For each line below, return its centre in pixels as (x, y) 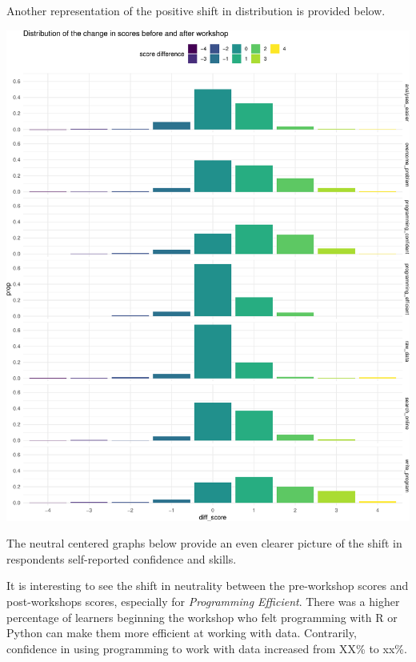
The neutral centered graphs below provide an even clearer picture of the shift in (204, 543)
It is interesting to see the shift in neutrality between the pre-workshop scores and (208, 586)
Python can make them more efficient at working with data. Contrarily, (182, 633)
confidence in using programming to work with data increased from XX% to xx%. (207, 648)
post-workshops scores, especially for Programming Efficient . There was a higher (203, 601)
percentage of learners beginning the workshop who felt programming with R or (202, 617)
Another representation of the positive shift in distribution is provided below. (196, 10)
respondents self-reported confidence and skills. (122, 558)
